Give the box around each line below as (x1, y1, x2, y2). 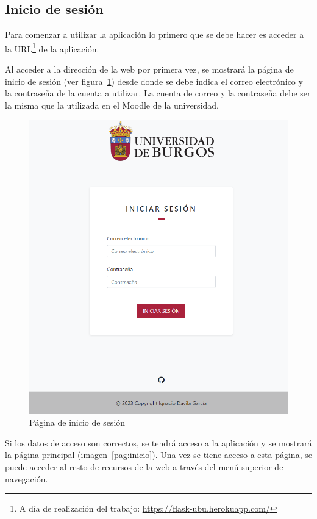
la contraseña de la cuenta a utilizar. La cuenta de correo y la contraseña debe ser (5, 87, 311, 99)
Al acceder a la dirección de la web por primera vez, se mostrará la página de (5, 63, 294, 76)
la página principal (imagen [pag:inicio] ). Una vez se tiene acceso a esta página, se (5, 448, 312, 461)
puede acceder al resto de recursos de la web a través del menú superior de (5, 460, 283, 473)
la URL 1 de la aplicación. (5, 40, 99, 55)
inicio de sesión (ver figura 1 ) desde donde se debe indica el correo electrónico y (5, 74, 303, 87)
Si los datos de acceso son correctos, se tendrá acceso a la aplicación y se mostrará (5, 436, 312, 449)
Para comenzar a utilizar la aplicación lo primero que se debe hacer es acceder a (5, 28, 304, 41)
